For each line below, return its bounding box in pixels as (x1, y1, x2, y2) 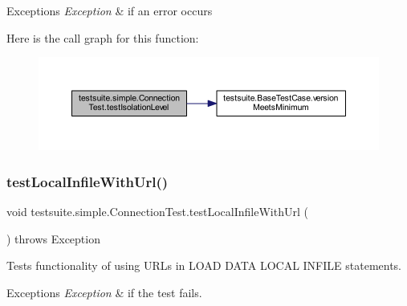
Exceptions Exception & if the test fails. (6, 284, 202, 300)
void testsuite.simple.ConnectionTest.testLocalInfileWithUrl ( (6, 203, 308, 219)
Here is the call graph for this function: (6, 29, 199, 46)
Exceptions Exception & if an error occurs (6, 2, 213, 18)
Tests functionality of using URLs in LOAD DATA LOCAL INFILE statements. (6, 257, 402, 274)
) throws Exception (6, 230, 100, 247)
